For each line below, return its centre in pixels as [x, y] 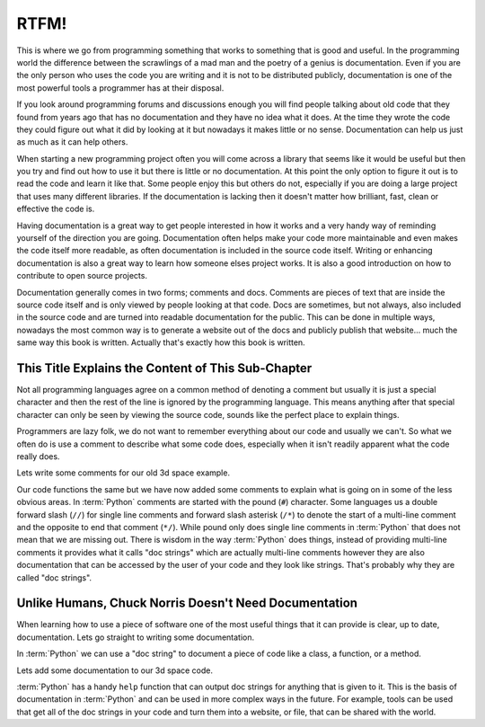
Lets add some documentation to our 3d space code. [115, 670]
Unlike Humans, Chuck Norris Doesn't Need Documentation [187, 603]
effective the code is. [56, 209]
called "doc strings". [54, 577]
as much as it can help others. [72, 142]
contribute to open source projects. [82, 276]
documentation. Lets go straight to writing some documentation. [136, 637]
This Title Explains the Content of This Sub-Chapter [164, 368]
